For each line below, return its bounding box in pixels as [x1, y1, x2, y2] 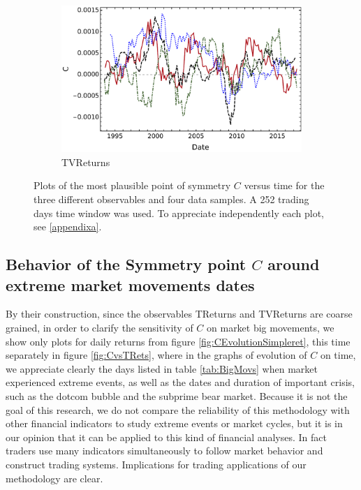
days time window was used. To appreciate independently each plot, [34, 205, 324, 220]
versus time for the [244, 178, 325, 193]
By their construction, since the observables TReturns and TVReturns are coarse [6, 306, 353, 321]
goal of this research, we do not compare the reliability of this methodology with [6, 402, 350, 417]
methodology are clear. [6, 470, 103, 485]
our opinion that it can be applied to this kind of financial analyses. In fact [6, 429, 327, 444]
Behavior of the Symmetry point [6, 253, 246, 275]
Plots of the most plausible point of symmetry [34, 178, 231, 193]
